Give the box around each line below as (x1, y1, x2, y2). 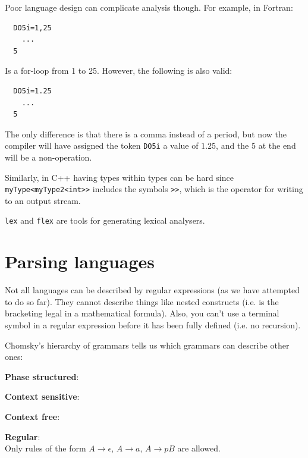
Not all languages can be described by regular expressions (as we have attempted (5, 284, 300, 296)
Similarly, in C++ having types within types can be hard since (5, 171, 234, 183)
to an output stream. (5, 194, 81, 206)
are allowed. (177, 442, 221, 454)
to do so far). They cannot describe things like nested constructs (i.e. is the (5, 295, 279, 308)
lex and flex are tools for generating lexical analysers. (5, 214, 205, 227)
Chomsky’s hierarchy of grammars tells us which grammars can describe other (5, 338, 290, 351)
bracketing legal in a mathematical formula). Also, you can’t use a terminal (5, 307, 279, 319)
